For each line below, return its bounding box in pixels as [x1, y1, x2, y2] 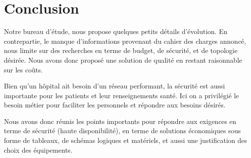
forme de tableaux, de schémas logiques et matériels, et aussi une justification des [4, 135, 247, 145]
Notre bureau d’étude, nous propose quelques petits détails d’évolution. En [4, 26, 228, 36]
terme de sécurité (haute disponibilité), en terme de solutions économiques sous [4, 125, 241, 136]
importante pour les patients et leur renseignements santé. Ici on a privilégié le [4, 90, 239, 100]
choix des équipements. [4, 144, 73, 155]
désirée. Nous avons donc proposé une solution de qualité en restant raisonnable [4, 54, 242, 65]
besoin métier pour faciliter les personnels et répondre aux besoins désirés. [4, 100, 226, 110]
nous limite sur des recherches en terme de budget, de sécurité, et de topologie [4, 45, 238, 55]
